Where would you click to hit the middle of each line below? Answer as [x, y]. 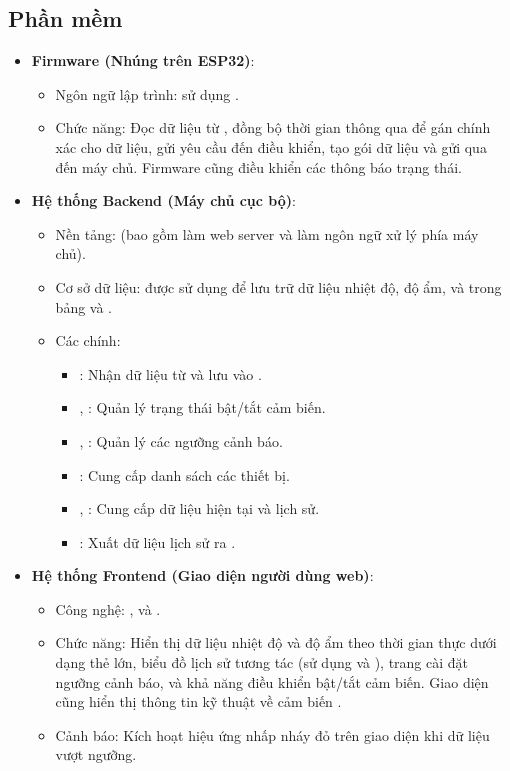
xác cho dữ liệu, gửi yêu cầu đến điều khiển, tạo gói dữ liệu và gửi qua [271, 146]
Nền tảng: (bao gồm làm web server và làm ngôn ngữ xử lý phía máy [267, 233]
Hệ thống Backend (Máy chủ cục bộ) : [163, 200]
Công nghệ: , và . [108, 608]
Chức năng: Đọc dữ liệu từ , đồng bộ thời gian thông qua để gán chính [273, 127]
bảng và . [83, 306]
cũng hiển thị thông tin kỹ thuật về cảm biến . [198, 701]
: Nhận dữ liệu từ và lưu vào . [170, 373]
